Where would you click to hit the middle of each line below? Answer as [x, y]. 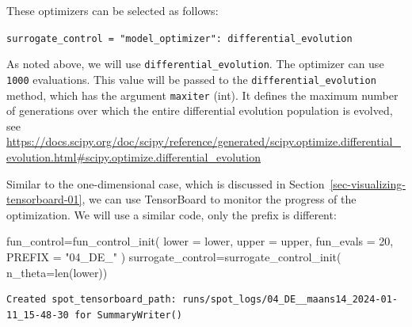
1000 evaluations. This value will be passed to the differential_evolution [191, 79]
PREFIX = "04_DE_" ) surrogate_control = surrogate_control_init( [174, 256]
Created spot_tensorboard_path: [92, 300]
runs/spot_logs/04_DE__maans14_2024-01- [290, 300]
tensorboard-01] [44, 199]
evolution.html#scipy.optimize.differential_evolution [134, 157]
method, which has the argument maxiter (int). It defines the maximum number [202, 95]
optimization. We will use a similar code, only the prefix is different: [172, 214]
